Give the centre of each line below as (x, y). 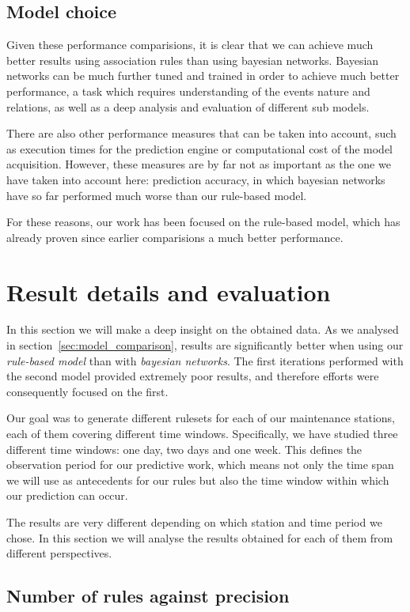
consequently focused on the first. (87, 391)
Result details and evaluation (169, 291)
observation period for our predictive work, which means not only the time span (200, 465)
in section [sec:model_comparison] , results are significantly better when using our (205, 345)
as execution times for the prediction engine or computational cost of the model (199, 148)
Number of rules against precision (148, 596)
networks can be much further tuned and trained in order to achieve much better (203, 76)
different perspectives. (59, 553)
